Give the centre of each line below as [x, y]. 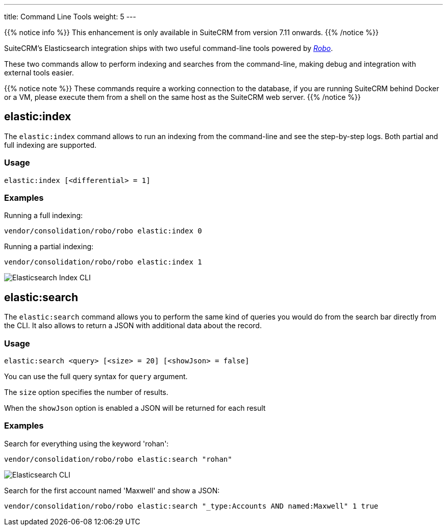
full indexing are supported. [50, 145]
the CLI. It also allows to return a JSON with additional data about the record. [133, 326]
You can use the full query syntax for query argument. [96, 376]
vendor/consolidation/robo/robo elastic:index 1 [103, 262]
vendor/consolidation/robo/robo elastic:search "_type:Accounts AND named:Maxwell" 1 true [191, 506]
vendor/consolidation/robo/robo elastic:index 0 [103, 231]
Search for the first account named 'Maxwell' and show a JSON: [112, 490]
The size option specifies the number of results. [86, 392]
